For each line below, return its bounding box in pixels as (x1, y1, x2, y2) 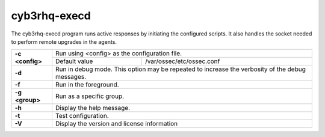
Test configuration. (55, 112, 109, 120)
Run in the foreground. (55, 81, 120, 89)
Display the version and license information (55, 120, 178, 128)
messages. (55, 73, 87, 81)
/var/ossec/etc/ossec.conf (144, 57, 220, 65)
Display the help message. (55, 104, 131, 112)
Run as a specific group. (55, 92, 125, 100)
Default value (55, 57, 93, 65)
